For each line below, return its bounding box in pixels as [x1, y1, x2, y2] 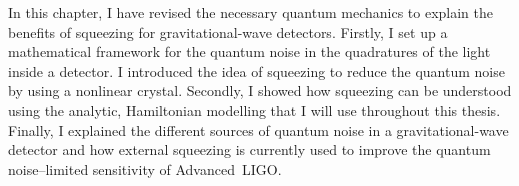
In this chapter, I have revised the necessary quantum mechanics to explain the [8, 2, 494, 22]
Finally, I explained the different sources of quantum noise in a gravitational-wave [8, 119, 509, 140]
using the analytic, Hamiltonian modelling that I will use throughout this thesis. [8, 99, 501, 120]
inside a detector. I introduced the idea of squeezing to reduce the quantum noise [8, 60, 505, 81]
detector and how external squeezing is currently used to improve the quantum [8, 139, 491, 160]
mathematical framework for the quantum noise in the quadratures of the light [8, 41, 491, 62]
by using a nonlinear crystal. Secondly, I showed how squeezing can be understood [8, 80, 512, 101]
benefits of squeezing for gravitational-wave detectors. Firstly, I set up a [8, 21, 448, 42]
